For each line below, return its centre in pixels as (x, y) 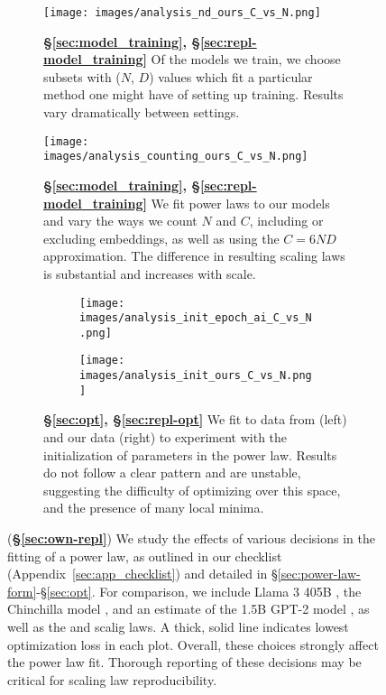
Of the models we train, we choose (246, 59)
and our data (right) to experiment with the (165, 437)
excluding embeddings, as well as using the (161, 238)
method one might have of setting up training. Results (193, 94)
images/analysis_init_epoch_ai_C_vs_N (196, 318)
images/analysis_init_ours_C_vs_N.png (196, 376)
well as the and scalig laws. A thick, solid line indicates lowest (178, 626)
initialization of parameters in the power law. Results (190, 454)
